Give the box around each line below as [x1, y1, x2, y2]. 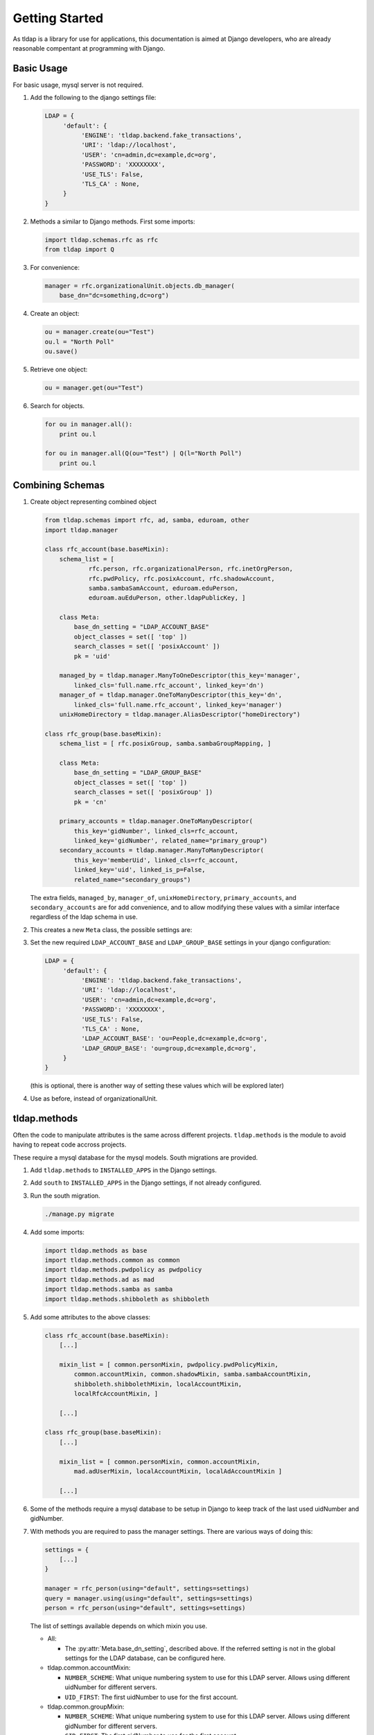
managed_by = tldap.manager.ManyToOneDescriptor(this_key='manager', [59, 672, 301, 679]
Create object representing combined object [30, 498, 157, 506]
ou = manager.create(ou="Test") [44, 328, 155, 336]
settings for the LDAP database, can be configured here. [64, 1654, 226, 1662]
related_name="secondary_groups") [73, 875, 191, 883]
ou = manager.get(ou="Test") [44, 384, 144, 392]
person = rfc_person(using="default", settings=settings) [44, 1604, 246, 1611]
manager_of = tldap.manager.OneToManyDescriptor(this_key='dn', [59, 691, 283, 699]
